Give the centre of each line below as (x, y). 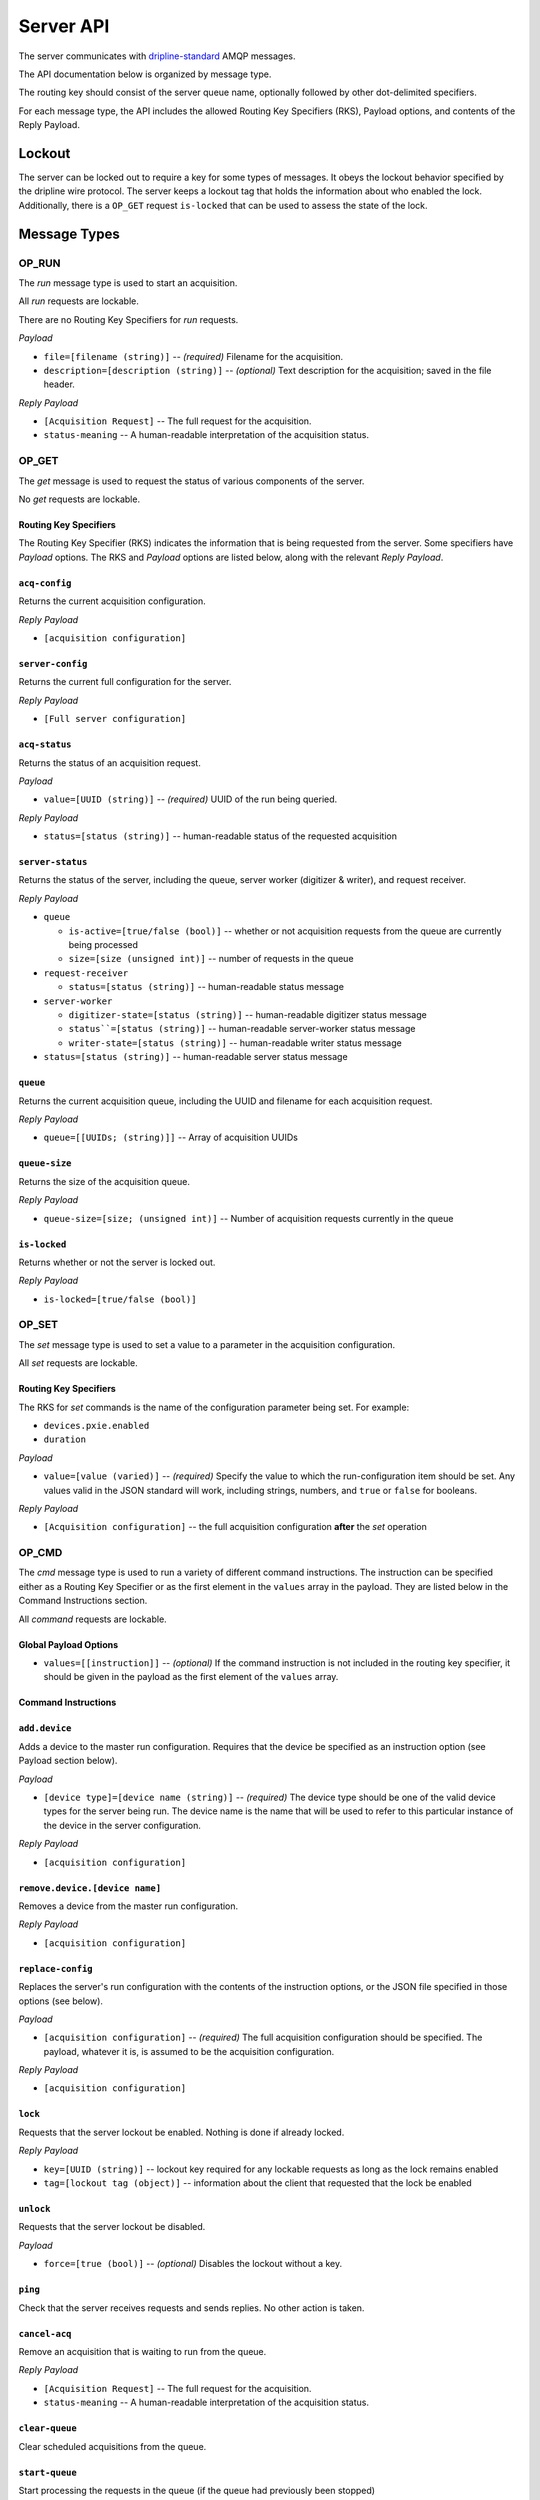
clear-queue (47, 2428)
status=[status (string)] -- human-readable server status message (196, 1057)
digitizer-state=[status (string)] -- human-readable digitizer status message (247, 1014)
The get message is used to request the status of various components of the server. (191, 481)
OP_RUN (39, 263)
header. (59, 384)
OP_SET (38, 1325)
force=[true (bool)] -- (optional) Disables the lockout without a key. (193, 2264)
